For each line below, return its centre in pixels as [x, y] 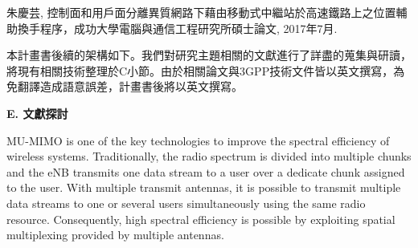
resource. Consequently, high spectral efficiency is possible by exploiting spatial [201, 219]
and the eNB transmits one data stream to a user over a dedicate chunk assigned [206, 171]
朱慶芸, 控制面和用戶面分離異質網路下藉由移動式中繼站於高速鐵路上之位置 [201, 12]
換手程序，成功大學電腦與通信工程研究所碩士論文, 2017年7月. [177, 28]
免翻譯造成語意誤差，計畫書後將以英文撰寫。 [125, 86]
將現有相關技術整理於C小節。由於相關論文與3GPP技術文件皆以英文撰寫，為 [206, 70]
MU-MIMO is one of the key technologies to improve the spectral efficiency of [198, 140]
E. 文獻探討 [37, 113]
